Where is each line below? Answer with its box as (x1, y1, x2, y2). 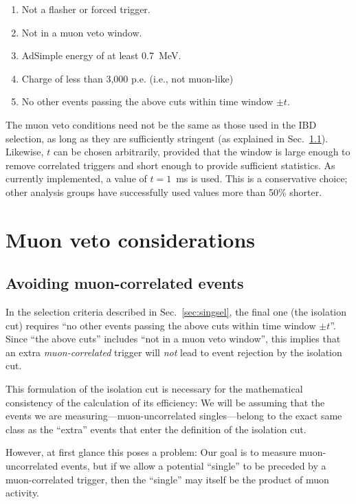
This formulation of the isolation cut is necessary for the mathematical (5, 382, 303, 396)
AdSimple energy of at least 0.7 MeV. (21, 48, 181, 63)
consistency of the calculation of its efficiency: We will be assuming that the (5, 395, 325, 409)
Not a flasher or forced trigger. (21, 2, 151, 16)
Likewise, (5, 144, 44, 159)
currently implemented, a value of (5, 171, 147, 186)
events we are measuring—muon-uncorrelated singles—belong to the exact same (5, 408, 342, 423)
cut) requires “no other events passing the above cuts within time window (5, 318, 316, 332)
